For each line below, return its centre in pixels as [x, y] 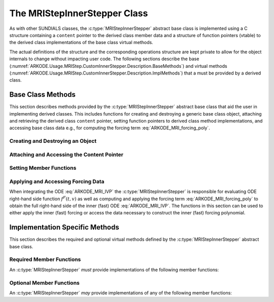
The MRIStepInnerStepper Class [79, 13]
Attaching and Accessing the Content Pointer [66, 155]
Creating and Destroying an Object [53, 141]
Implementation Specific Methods [64, 227]
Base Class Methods [43, 95]
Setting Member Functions [43, 168]
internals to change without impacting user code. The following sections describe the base [104, 59]
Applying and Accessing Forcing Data [57, 181]
